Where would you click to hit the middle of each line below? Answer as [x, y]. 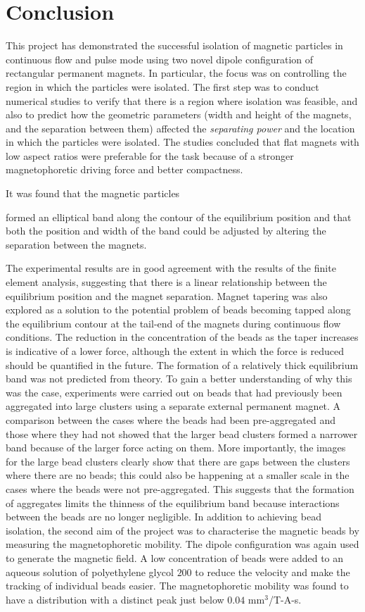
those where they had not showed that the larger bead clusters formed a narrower [182, 433]
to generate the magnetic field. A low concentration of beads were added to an [175, 557]
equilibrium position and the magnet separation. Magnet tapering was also [167, 295]
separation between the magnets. [76, 244]
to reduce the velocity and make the [273, 572]
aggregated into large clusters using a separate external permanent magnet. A [173, 406]
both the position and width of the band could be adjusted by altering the [166, 231]
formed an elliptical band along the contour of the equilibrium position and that [179, 217]
